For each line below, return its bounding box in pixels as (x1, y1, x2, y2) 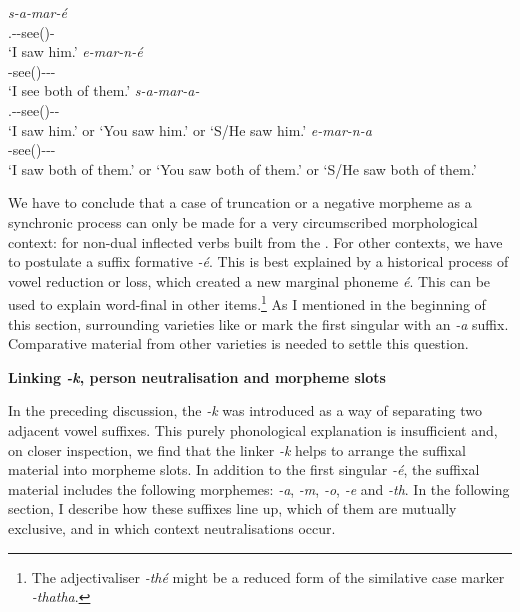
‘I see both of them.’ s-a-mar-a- (8, 80, 200, 101)
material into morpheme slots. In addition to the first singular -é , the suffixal (8, 459, 480, 480)
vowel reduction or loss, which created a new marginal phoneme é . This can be (8, 270, 491, 291)
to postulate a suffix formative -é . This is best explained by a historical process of (8, 251, 509, 272)
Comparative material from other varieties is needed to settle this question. (8, 333, 469, 354)
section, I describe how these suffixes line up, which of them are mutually (8, 498, 457, 519)
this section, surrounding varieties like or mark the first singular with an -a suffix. (8, 313, 509, 334)
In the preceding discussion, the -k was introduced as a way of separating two (8, 400, 483, 421)
